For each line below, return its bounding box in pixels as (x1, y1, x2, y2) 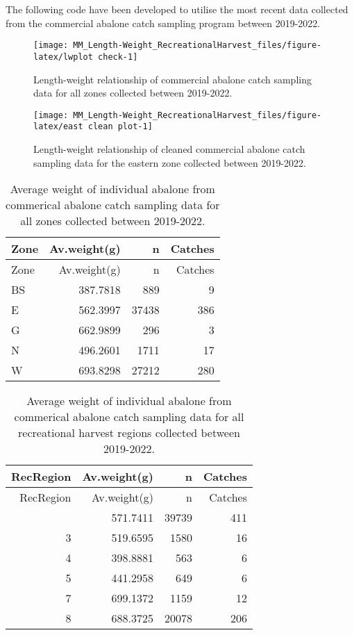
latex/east (33, 122, 83, 132)
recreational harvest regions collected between (18, 424, 240, 441)
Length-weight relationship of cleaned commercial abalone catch (33, 142, 305, 156)
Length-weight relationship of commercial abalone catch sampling (33, 72, 312, 86)
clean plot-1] (87, 122, 153, 132)
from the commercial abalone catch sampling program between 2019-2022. (6, 15, 321, 30)
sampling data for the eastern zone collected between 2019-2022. (33, 155, 306, 170)
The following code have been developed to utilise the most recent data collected (6, 2, 348, 16)
